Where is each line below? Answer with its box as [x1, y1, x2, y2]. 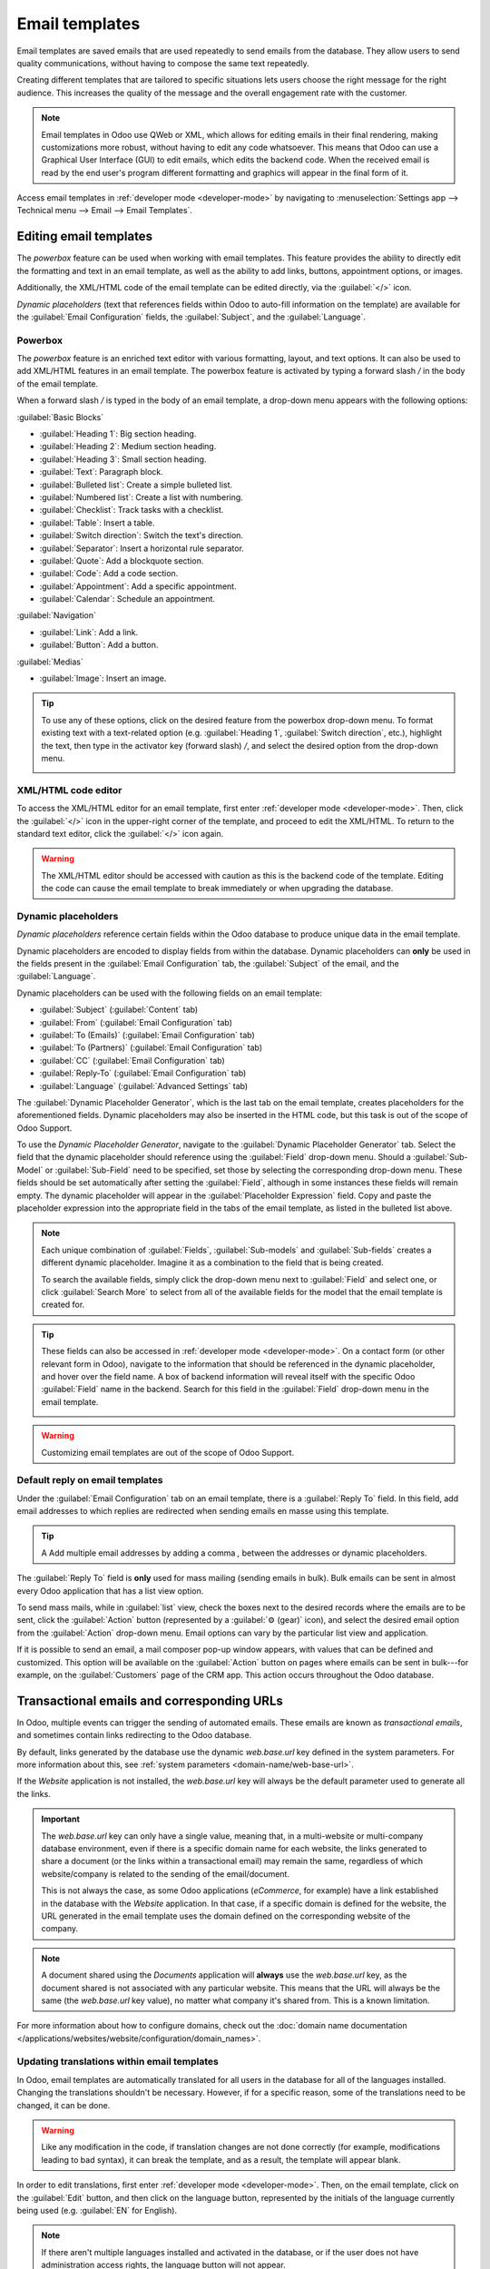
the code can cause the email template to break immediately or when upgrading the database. [41, 883, 394, 894]
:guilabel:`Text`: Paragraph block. [39, 467, 163, 477]
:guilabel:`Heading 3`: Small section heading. [39, 454, 207, 465]
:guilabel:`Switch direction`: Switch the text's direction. [39, 530, 244, 541]
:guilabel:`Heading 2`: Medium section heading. [39, 441, 217, 452]
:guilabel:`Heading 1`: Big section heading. [39, 428, 197, 439]
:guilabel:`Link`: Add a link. [39, 626, 139, 637]
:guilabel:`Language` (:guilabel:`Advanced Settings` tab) [39, 1080, 249, 1091]
